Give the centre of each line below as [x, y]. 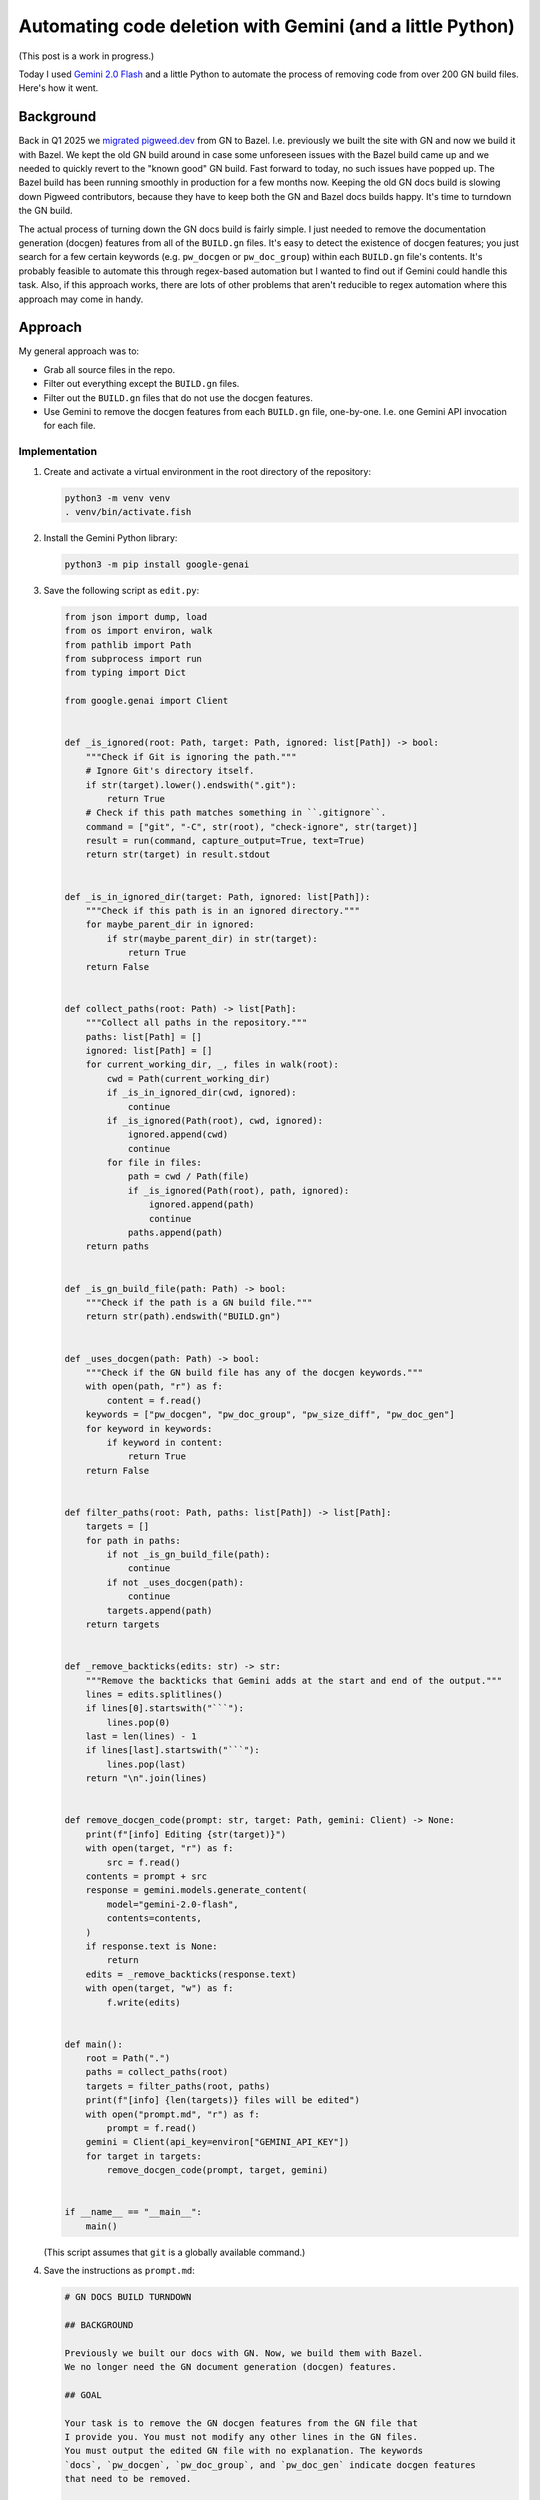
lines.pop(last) [146, 1764]
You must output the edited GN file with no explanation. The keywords [244, 2451]
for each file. [69, 426]
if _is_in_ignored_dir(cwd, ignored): [201, 1093]
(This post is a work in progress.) [86, 56]
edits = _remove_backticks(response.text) [191, 1974]
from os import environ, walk [138, 631]
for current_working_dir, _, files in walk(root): [212, 1064]
